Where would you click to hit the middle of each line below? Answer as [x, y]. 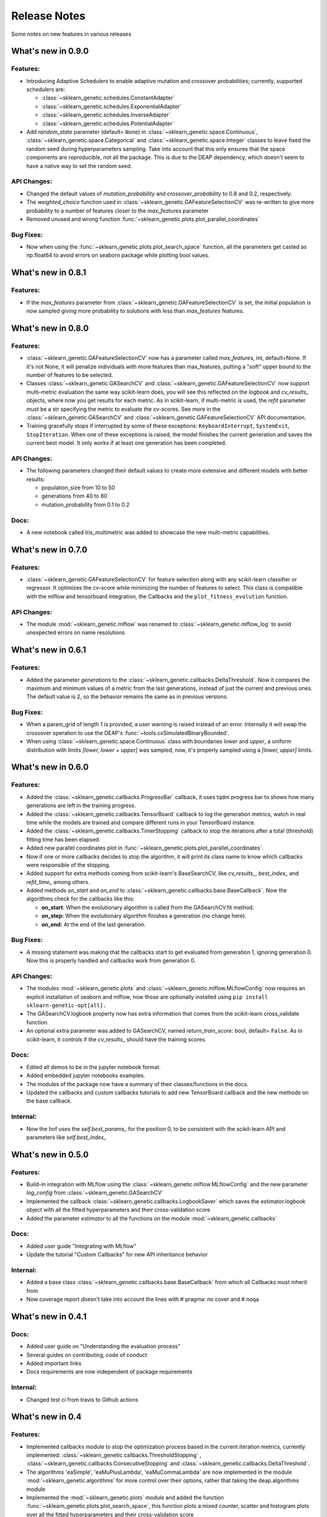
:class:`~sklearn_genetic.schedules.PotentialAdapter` [108, 123]
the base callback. [49, 1101]
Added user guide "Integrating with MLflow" [81, 1246]
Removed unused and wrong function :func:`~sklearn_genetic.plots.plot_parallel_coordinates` [143, 219]
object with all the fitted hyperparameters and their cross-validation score [118, 1210]
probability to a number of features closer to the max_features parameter [117, 211]
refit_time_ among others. [58, 882]
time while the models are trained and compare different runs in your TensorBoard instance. [141, 822]
